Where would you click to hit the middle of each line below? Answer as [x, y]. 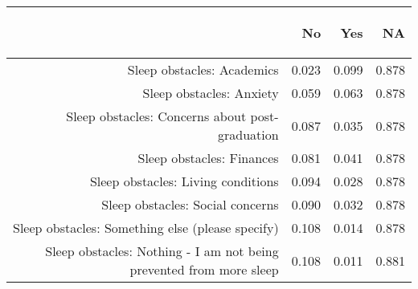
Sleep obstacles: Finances [208, 158]
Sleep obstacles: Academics [203, 69]
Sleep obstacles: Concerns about [156, 116]
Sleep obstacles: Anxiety [211, 93]
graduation [248, 134]
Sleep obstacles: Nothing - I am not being [162, 251]
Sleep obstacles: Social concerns [190, 204]
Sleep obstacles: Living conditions [184, 181]
